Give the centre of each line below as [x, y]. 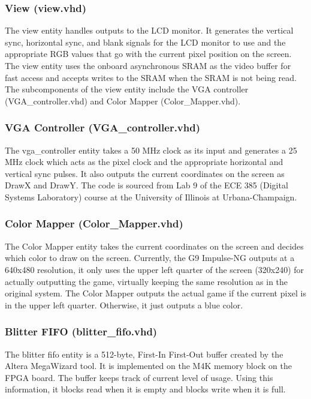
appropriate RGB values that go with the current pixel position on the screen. [148, 54]
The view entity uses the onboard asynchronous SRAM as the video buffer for [148, 65]
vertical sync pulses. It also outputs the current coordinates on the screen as [145, 173]
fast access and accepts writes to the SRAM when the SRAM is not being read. [151, 77]
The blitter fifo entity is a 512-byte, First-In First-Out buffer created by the [144, 354]
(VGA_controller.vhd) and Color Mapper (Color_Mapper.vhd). [123, 100]
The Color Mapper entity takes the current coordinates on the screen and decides [154, 246]
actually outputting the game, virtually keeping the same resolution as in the [147, 281]
